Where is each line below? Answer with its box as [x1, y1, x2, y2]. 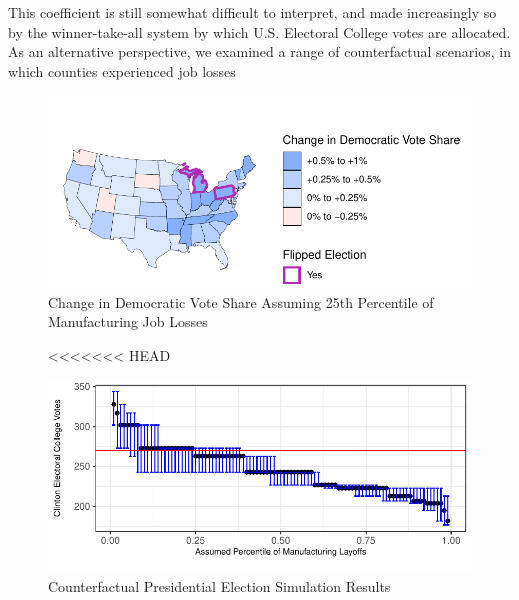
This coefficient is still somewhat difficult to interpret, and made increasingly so [8, 2, 497, 22]
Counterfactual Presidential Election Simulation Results [48, 575, 391, 596]
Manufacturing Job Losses [48, 311, 208, 332]
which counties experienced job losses [8, 60, 236, 81]
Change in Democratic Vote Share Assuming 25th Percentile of [48, 291, 434, 312]
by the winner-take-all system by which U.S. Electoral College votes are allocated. [8, 21, 511, 42]
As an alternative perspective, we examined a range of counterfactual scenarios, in [8, 41, 511, 62]
